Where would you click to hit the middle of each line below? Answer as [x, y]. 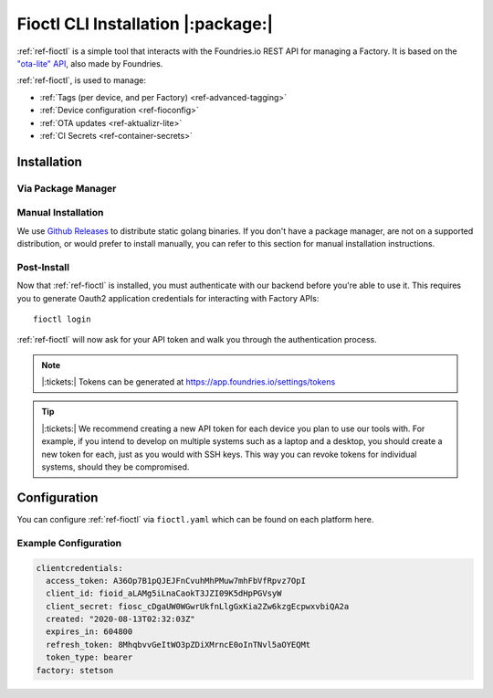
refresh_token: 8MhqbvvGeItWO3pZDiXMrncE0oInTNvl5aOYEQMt [178, 645]
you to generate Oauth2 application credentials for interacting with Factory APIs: [168, 298]
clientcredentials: [79, 568]
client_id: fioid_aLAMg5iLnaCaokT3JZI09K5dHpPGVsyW [164, 593]
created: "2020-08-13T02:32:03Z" [121, 619]
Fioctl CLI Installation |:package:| [145, 24]
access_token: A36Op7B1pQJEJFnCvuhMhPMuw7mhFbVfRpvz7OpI [176, 581]
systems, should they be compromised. [115, 467]
